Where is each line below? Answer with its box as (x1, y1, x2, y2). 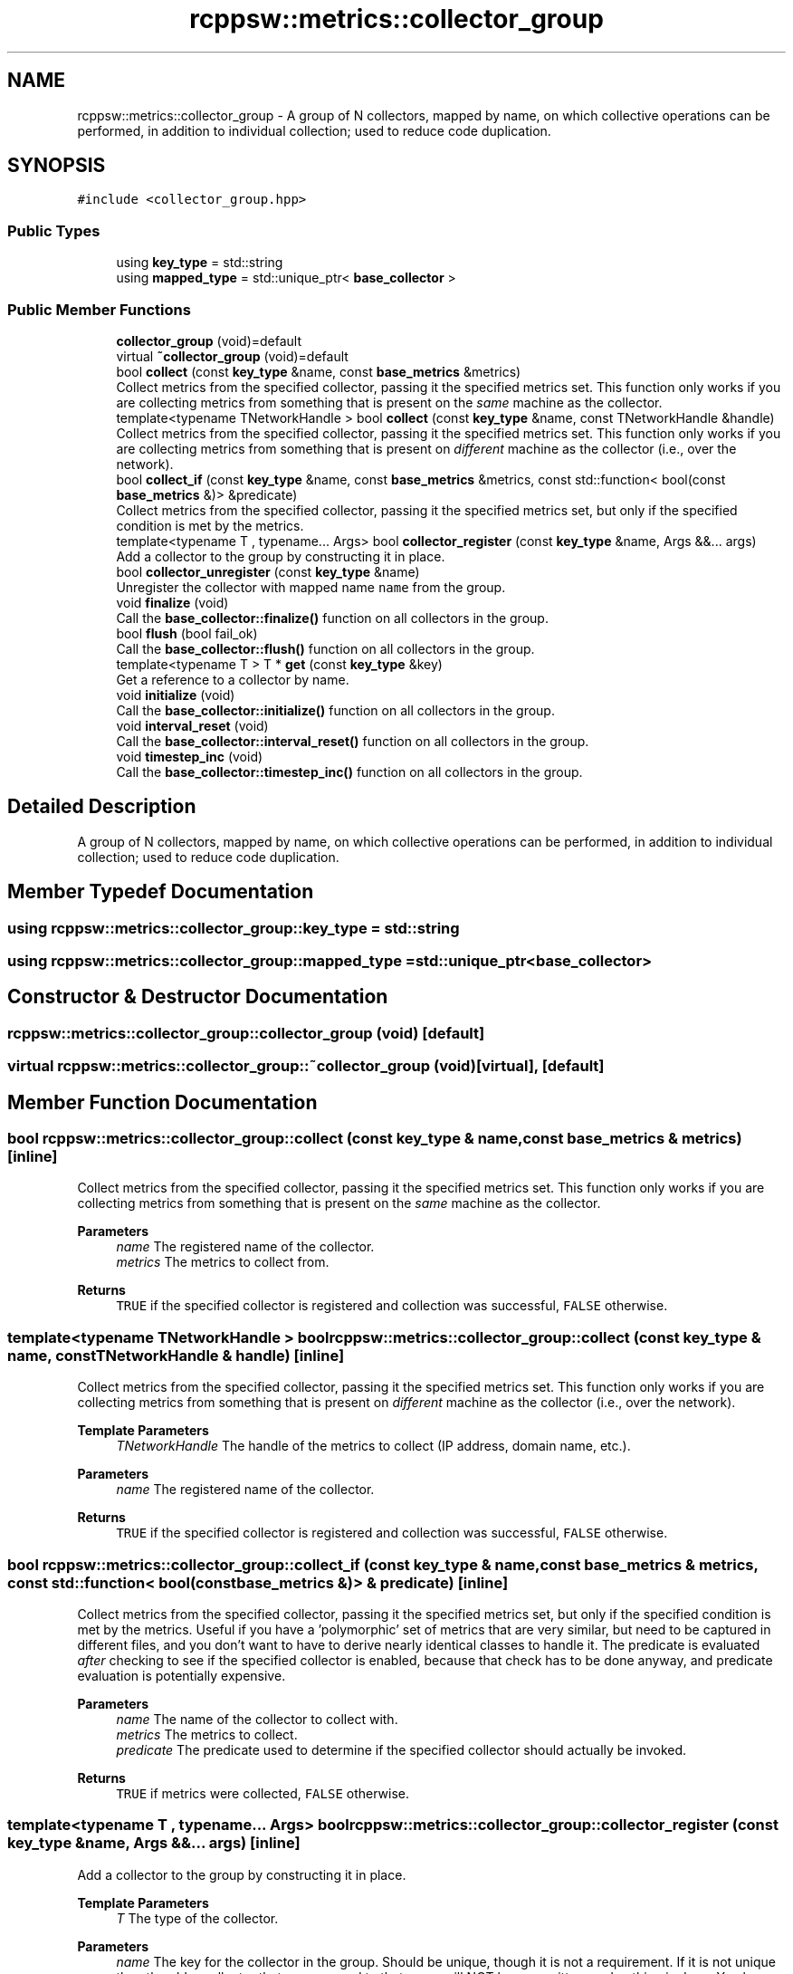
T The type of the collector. (116, 1910, 279, 1926)
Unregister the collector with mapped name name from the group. (116, 579, 506, 595)
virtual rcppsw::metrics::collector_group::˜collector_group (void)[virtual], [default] (7, 1057, 605, 1076)
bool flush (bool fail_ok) (116, 625, 258, 641)
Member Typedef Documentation (7, 880, 314, 904)
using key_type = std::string (116, 254, 283, 271)
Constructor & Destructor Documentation (7, 985, 388, 1009)
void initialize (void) (116, 686, 235, 703)
